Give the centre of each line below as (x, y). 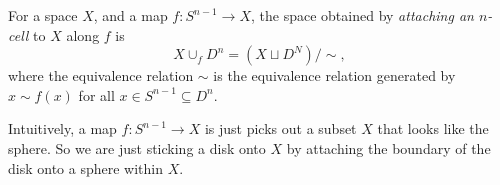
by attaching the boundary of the (388, 147)
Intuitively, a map (62, 128)
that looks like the (433, 128)
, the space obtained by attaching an (362, 15)
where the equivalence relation (101, 75)
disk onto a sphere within (85, 167)
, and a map (130, 15)
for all (96, 94)
